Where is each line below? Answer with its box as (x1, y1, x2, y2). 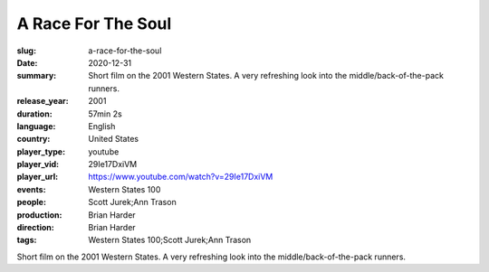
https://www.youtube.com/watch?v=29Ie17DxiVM (88, 172, 273, 183)
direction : (16, 222, 54, 233)
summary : (16, 70, 57, 81)
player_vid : (16, 159, 59, 170)
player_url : (16, 172, 59, 183)
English (88, 120, 116, 131)
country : (16, 134, 51, 145)
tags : (16, 235, 37, 246)
